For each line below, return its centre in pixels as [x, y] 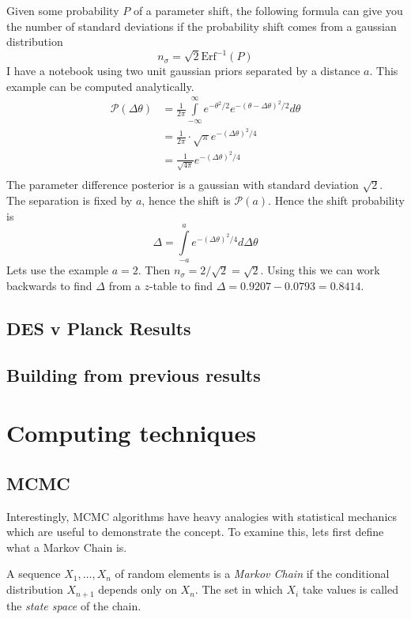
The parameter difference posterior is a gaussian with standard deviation [183, 185]
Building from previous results [134, 374]
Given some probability [63, 10]
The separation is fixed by [70, 200]
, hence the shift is [186, 200]
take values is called [350, 589]
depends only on [138, 589]
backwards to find [49, 285]
